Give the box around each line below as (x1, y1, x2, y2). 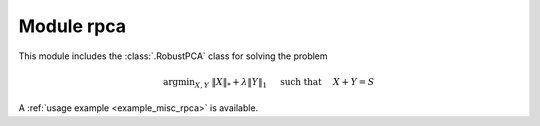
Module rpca (18, 15, 127, 37)
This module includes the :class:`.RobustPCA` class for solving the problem (18, 50, 329, 62)
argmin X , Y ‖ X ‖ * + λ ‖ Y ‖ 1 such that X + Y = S (163, 76, 375, 90)
